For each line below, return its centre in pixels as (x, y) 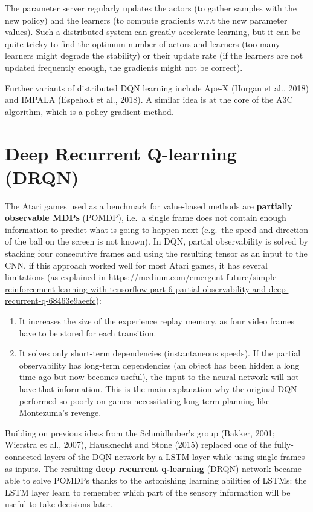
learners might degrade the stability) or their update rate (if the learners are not (154, 55)
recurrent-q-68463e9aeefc (50, 300)
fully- (284, 445)
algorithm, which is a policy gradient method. (89, 111)
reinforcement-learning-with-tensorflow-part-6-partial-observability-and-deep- (147, 288)
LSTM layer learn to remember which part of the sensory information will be (148, 492)
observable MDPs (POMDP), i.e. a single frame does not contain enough (146, 218)
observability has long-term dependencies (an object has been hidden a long (159, 365)
